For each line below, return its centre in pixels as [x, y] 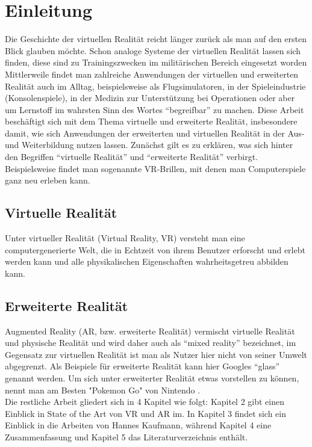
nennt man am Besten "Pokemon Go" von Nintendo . [103, 390]
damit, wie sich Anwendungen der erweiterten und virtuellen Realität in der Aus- [155, 133]
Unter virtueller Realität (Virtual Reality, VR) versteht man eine [125, 238]
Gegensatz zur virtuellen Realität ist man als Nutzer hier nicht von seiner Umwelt [156, 354]
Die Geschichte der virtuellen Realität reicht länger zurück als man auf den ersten [156, 39]
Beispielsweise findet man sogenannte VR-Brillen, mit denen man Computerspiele [155, 168]
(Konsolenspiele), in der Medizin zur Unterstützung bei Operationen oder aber [150, 98]
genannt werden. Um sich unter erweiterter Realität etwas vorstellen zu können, [152, 378]
